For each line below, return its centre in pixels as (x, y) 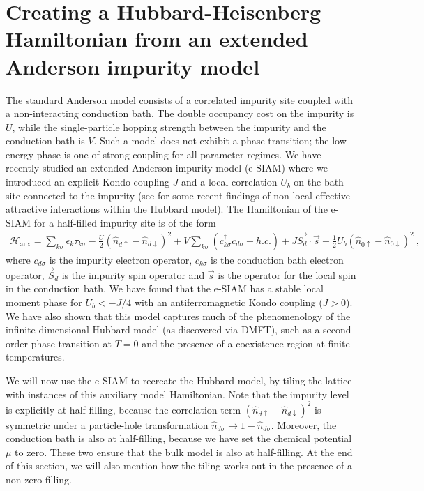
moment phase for (44, 302)
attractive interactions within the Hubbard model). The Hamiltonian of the (167, 209)
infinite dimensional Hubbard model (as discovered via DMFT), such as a (163, 330)
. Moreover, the (304, 424)
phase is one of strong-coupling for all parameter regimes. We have (179, 154)
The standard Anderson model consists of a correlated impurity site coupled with (180, 99)
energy (20, 154)
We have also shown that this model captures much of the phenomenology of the (178, 316)
